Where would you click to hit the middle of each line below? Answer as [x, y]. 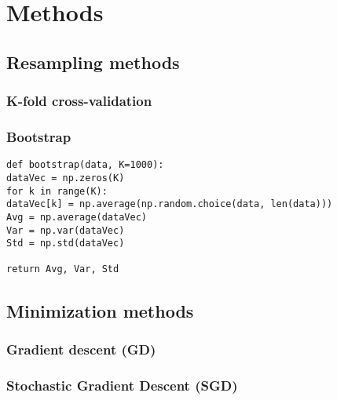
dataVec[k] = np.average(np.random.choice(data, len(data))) [170, 204]
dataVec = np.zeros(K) [66, 178]
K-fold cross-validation [79, 101]
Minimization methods [100, 310]
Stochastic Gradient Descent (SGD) [122, 385]
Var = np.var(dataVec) [66, 230]
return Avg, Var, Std [63, 269]
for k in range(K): [57, 191]
